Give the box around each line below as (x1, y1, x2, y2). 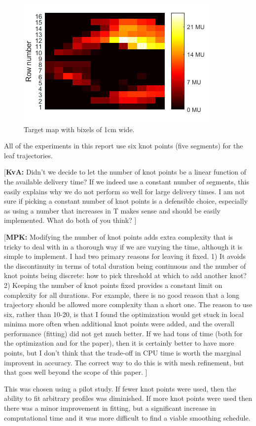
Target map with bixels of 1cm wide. (24, 124, 135, 134)
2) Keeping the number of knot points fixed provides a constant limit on (4, 280, 222, 290)
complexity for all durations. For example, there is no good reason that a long (4, 289, 240, 300)
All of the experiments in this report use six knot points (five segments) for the (4, 141, 243, 151)
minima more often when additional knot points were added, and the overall (4, 319, 234, 329)
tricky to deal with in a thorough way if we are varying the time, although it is (4, 241, 243, 251)
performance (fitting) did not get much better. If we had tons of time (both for (4, 328, 243, 338)
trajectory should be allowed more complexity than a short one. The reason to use (4, 299, 253, 310)
